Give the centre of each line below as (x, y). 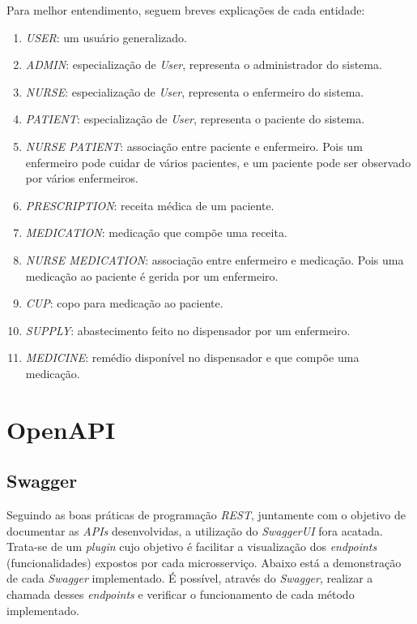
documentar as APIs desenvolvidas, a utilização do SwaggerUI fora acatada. (195, 530)
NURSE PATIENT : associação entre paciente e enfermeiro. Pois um (194, 146)
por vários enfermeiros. (82, 178)
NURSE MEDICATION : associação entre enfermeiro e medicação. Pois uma (215, 259)
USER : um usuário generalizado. (106, 37)
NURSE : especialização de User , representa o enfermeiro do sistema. (195, 91)
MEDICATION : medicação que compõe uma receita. (156, 232)
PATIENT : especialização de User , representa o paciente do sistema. (195, 119)
